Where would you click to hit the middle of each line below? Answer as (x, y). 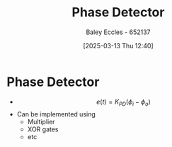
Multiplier (41, 122)
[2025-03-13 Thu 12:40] (118, 45)
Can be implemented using (56, 114)
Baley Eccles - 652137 (118, 32)
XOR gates (43, 129)
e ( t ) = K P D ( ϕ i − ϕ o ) (124, 102)
